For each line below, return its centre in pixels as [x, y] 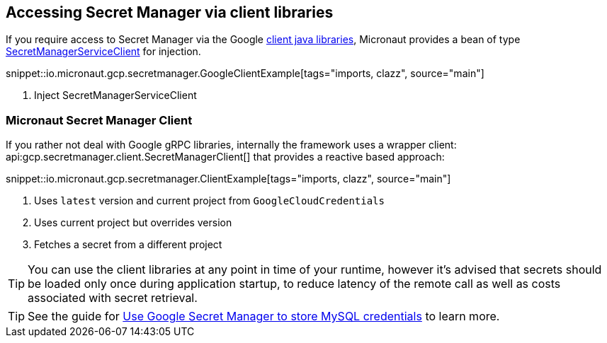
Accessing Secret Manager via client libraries [170, 12]
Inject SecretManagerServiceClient [115, 95]
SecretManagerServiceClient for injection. [103, 52]
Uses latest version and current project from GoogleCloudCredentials [209, 201]
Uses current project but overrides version [133, 223]
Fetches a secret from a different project [128, 245]
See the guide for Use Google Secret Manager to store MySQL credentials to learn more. [264, 316]
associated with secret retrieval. [113, 298]
